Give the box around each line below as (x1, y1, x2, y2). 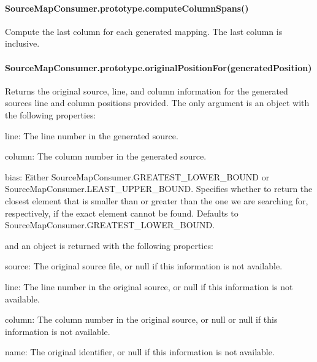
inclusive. (5, 37, 40, 50)
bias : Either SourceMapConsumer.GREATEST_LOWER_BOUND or (5, 170, 270, 183)
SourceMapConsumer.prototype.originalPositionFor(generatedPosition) (5, 61, 312, 74)
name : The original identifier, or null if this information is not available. (5, 345, 275, 358)
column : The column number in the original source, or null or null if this (5, 313, 278, 326)
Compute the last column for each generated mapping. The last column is (5, 25, 283, 37)
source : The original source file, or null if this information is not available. (5, 260, 283, 272)
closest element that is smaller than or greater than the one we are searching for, (5, 194, 308, 207)
